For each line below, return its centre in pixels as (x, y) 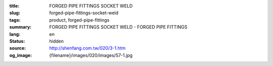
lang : (15, 34)
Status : (17, 41)
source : (18, 48)
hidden (57, 41)
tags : (15, 20)
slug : (15, 13)
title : (14, 6)
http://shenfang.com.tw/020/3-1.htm (87, 48)
